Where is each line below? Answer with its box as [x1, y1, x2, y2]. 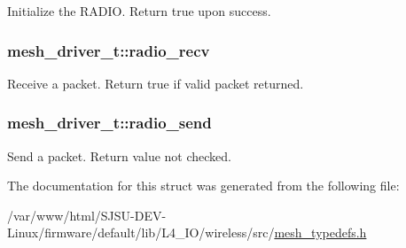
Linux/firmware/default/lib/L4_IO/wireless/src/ [7, 223, 275, 242]
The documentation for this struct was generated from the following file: [7, 176, 400, 195]
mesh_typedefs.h [274, 223, 367, 242]
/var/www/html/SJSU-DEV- [7, 205, 167, 224]
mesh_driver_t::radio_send [7, 112, 212, 134]
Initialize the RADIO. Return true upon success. [7, 2, 271, 19]
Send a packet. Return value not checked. [7, 146, 231, 165]
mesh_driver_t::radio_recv [7, 39, 210, 61]
